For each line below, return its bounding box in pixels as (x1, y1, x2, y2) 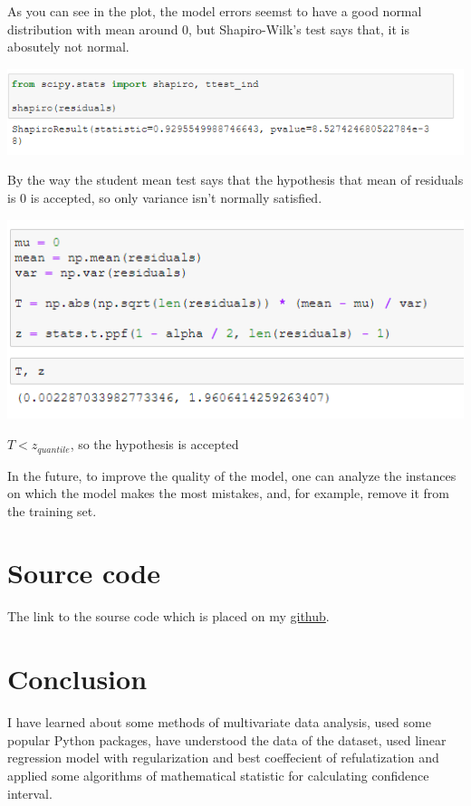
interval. (7, 783, 53, 802)
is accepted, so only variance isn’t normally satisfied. (30, 188, 322, 207)
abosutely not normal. (7, 37, 130, 56)
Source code (7, 554, 160, 591)
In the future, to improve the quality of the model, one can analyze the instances (7, 465, 457, 485)
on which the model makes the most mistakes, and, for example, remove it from (7, 484, 450, 503)
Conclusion (7, 660, 148, 697)
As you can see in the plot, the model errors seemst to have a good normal (7, 2, 422, 20)
